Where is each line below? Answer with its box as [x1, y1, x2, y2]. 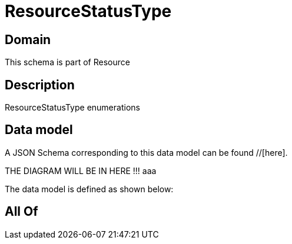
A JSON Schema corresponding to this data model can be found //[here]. [5, 147, 288, 158]
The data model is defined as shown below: [5, 183, 174, 194]
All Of [5, 204, 38, 219]
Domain [5, 32, 51, 47]
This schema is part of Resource [5, 57, 130, 68]
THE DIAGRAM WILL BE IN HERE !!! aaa [5, 165, 157, 176]
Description [5, 77, 75, 92]
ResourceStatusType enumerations [5, 102, 140, 113]
